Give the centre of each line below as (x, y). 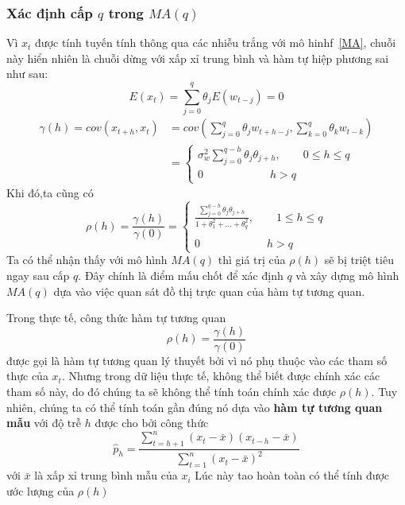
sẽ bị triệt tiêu (359, 260)
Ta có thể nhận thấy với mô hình (87, 260)
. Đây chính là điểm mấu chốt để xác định (181, 275)
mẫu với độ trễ (44, 423)
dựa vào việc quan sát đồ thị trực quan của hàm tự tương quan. (209, 291)
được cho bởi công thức (152, 423)
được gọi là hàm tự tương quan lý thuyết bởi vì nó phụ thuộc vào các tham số (197, 360)
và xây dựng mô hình (347, 275)
